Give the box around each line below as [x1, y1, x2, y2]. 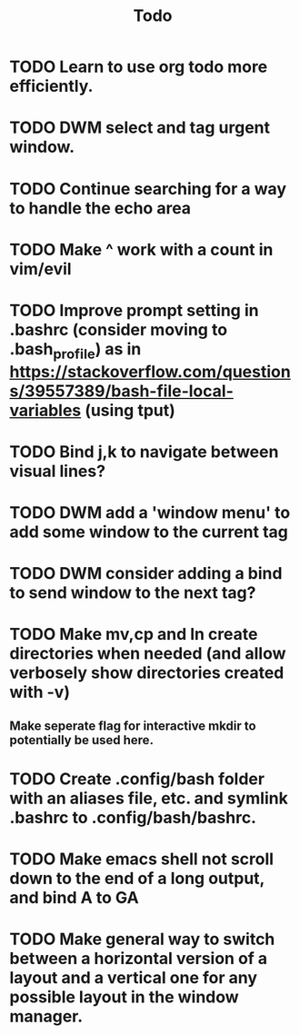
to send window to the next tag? [9, 582, 256, 603]
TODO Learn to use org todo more [9, 56, 268, 77]
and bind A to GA [9, 888, 139, 909]
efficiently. [9, 76, 94, 96]
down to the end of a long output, [9, 869, 265, 889]
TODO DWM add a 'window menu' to [9, 502, 291, 522]
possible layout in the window [9, 987, 239, 1008]
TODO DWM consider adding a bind [9, 563, 283, 584]
